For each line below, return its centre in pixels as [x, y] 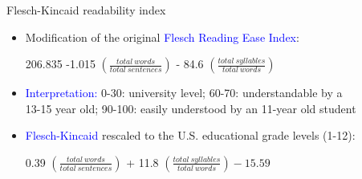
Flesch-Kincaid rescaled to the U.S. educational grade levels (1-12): [190, 135]
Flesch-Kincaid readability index [86, 10]
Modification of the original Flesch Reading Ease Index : [162, 37]
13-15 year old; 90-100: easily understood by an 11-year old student [191, 108]
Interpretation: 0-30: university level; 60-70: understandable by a [184, 93]
